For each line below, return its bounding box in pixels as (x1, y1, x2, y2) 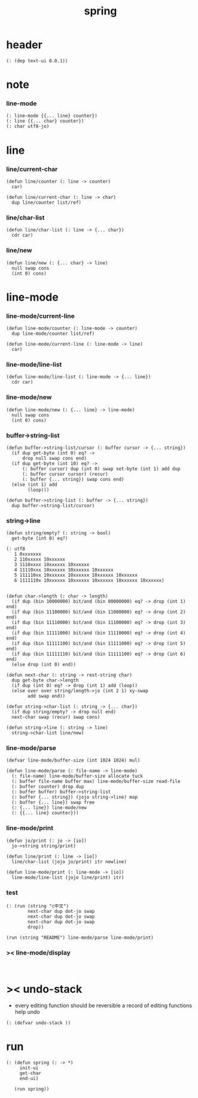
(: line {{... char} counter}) (6, 118, 84, 124)
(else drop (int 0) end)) (11, 662, 77, 668)
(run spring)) (14, 1086, 50, 1092)
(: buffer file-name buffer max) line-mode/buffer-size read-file (11, 778, 181, 785)
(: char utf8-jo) (6, 123, 50, 130)
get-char (19, 1070, 42, 1076)
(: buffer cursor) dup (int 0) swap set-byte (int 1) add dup (22, 466, 181, 472)
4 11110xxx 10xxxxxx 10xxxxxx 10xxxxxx (14, 567, 114, 573)
